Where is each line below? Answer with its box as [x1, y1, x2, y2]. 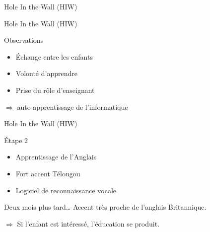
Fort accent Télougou [15, 168, 80, 178]
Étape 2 [4, 135, 28, 145]
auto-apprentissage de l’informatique [17, 101, 128, 112]
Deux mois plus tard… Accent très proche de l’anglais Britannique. [4, 202, 207, 212]
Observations [4, 35, 44, 45]
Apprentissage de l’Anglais [15, 152, 97, 162]
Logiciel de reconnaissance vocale [15, 185, 116, 195]
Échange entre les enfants [15, 51, 93, 62]
